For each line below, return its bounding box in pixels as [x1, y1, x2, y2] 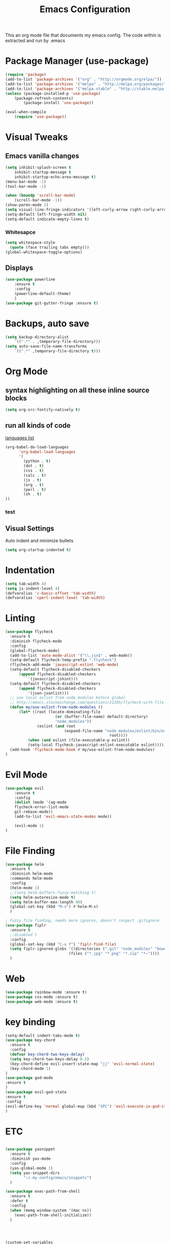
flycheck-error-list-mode [14, 805, 69, 810]
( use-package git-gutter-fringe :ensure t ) [5, 300, 99, 305]
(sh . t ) [23, 492, 42, 497]
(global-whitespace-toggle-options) [5, 250, 82, 255]
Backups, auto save [5, 318, 90, 329]
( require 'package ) [5, 72, 47, 77]
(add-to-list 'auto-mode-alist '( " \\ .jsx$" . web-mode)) [10, 653, 133, 658]
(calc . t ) [23, 473, 47, 478]
